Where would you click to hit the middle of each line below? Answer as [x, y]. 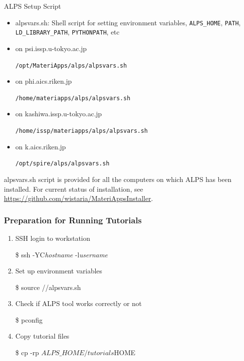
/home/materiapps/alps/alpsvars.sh [73, 98]
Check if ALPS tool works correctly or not [78, 303]
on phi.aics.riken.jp [44, 81]
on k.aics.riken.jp [41, 146]
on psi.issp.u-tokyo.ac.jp [51, 48]
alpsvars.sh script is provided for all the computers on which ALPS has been [118, 179]
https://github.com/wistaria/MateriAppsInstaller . [78, 198]
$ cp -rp [27, 352]
